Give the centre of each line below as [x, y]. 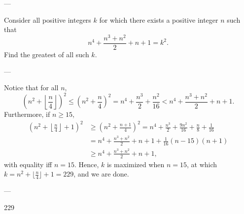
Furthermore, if [27, 114]
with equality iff [28, 164]
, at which [202, 164]
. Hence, [87, 164]
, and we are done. [101, 174]
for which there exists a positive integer [159, 19]
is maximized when [136, 164]
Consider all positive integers [48, 19]
